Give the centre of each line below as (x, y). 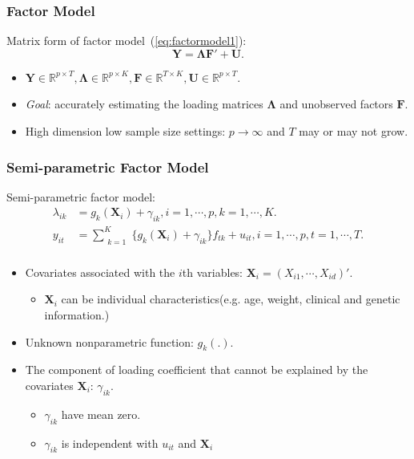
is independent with (110, 443)
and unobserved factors (336, 104)
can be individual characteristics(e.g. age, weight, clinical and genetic (231, 299)
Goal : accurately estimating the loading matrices (144, 104)
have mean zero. (101, 414)
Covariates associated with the (100, 272)
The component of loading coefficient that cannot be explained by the (197, 370)
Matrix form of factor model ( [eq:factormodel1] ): (127, 41)
